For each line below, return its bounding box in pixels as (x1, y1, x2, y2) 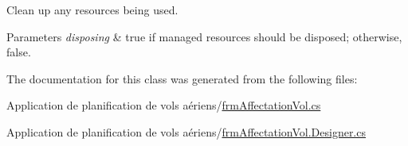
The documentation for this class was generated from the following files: (6, 70, 358, 86)
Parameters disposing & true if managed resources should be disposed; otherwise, (6, 28, 402, 44)
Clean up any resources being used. (6, 2, 178, 17)
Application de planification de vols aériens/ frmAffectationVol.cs (6, 97, 321, 113)
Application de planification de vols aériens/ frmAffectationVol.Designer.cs (6, 123, 366, 140)
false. (6, 44, 31, 60)
